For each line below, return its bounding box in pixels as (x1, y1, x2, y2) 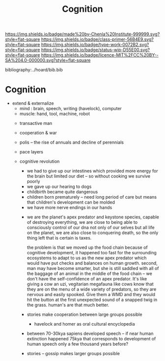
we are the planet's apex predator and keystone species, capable (27, 214, 160, 220)
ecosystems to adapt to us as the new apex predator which (27, 255, 147, 261)
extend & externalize (12, 100, 54, 106)
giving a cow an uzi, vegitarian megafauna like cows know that (27, 281, 154, 287)
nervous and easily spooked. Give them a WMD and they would (27, 292, 156, 298)
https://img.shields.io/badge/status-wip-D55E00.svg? (41, 47, 150, 53)
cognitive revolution (19, 158, 60, 164)
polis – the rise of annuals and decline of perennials (19, 139, 124, 146)
